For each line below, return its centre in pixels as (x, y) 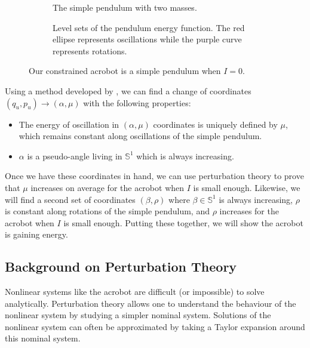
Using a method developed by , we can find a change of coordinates (128, 90)
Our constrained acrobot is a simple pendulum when (125, 71)
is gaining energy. (36, 234)
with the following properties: (137, 102)
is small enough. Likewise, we (247, 187)
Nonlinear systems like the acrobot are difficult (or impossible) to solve (135, 292)
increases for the (249, 211)
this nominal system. (43, 338)
